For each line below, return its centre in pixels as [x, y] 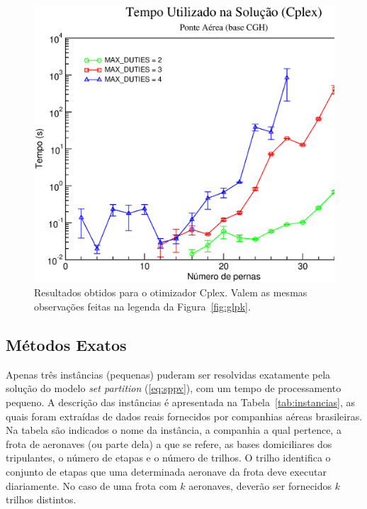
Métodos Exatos [66, 345]
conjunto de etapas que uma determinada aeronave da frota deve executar [166, 472]
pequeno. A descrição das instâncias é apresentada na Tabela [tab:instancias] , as [181, 402]
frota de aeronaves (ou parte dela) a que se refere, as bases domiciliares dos [169, 443]
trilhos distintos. [41, 499]
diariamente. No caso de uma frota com [91, 485]
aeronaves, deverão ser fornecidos [260, 485]
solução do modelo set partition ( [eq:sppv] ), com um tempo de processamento [174, 388]
